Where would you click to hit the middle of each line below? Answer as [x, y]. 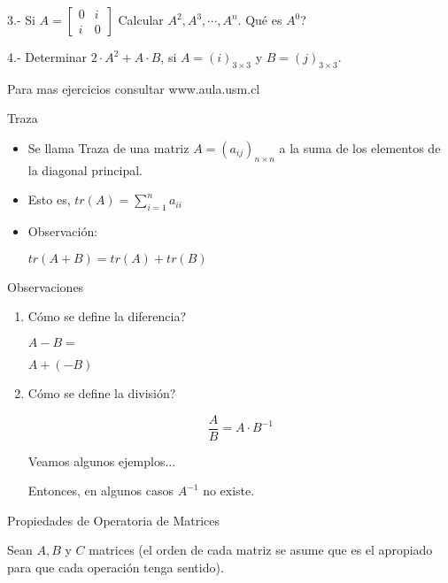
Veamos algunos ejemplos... [102, 460]
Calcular [141, 19]
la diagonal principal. [85, 169]
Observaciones [46, 286]
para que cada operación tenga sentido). [116, 567]
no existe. [229, 491]
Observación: [63, 231]
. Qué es [260, 19]
